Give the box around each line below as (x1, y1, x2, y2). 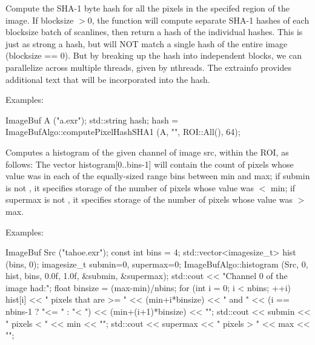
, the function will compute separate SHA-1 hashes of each (91, 13, 310, 26)
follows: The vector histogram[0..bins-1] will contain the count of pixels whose (5, 157, 294, 170)
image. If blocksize (5, 13, 74, 26)
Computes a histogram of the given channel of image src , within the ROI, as (5, 145, 289, 158)
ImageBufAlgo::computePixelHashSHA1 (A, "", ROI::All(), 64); (5, 125, 240, 138)
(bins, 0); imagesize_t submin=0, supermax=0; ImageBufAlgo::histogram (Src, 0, (5, 257, 308, 270)
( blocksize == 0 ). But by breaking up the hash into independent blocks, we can (5, 49, 302, 62)
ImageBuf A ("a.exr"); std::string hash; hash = (5, 113, 179, 126)
